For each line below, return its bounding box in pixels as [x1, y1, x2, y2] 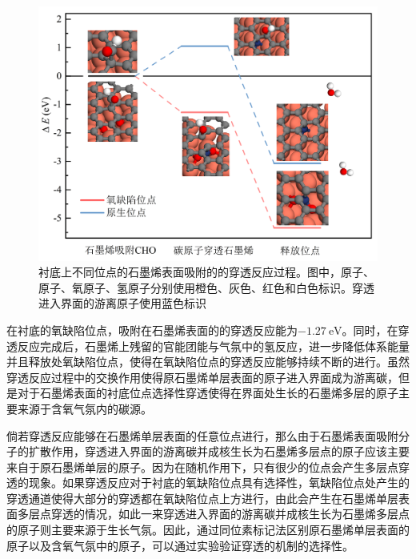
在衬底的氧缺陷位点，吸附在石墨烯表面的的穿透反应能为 [6, 321, 298, 338]
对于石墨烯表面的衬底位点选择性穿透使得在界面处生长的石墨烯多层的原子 [17, 384, 398, 401]
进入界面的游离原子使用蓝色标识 [38, 295, 206, 312]
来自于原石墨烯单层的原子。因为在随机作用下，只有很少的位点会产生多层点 [6, 458, 398, 475]
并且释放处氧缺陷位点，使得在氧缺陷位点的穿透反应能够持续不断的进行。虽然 [6, 353, 410, 370]
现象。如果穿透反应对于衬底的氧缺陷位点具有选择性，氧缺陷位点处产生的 [28, 474, 410, 491]
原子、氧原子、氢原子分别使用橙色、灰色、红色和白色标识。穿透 [38, 279, 374, 296]
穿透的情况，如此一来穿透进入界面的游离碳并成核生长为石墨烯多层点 [50, 505, 410, 522]
